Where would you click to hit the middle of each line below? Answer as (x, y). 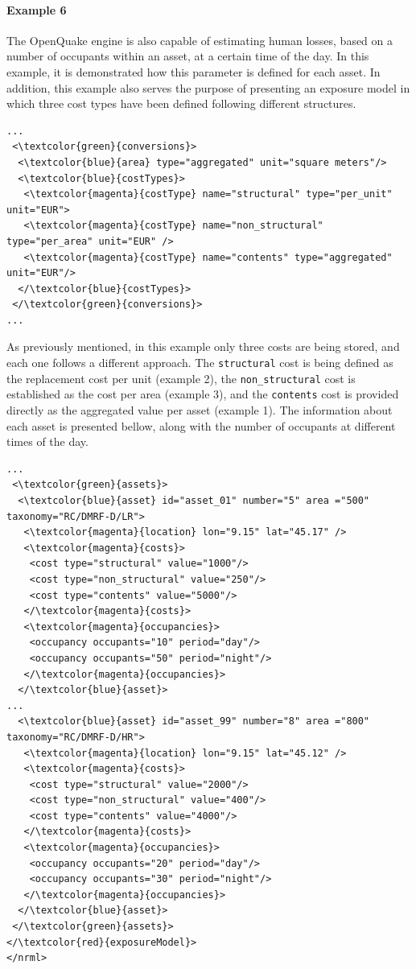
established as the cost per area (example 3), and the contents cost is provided (203, 394)
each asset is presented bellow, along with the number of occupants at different (201, 425)
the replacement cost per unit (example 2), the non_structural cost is (181, 378)
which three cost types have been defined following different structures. (181, 103)
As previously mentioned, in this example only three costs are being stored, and (203, 346)
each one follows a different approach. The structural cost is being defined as (200, 363)
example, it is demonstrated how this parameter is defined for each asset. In (194, 71)
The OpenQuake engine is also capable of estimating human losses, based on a (200, 40)
